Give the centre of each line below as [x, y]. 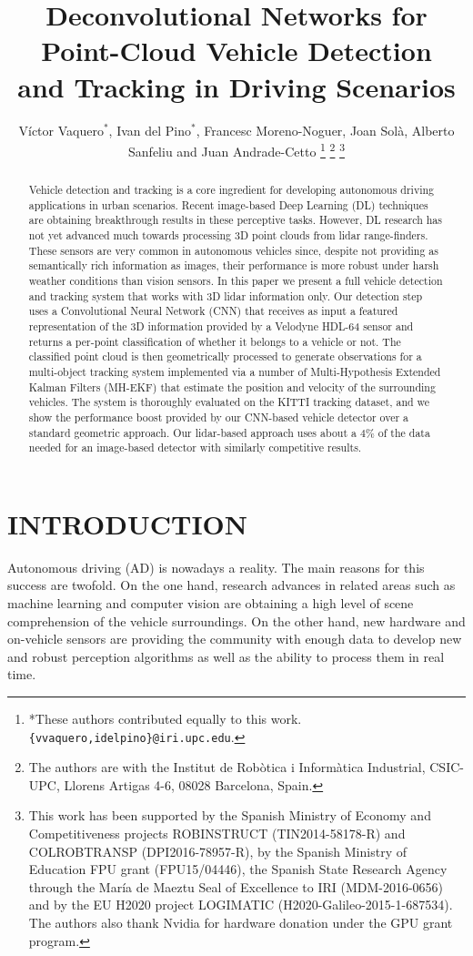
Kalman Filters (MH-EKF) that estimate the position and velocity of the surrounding [232, 386]
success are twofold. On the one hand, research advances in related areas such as [231, 585]
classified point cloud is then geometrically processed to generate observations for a [225, 356]
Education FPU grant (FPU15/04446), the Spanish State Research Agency [238, 869]
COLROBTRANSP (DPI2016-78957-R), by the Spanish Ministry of [217, 851]
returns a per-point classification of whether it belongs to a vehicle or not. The [215, 341]
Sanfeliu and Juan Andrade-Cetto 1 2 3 [236, 150]
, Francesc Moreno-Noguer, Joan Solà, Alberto [325, 130]
